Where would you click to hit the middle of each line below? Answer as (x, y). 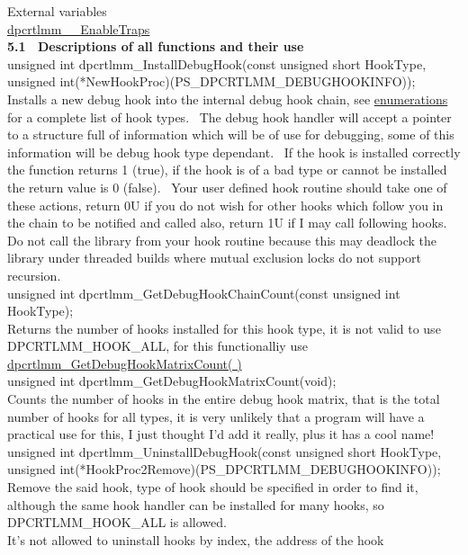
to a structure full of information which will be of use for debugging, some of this (231, 134)
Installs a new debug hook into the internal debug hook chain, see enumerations (228, 98)
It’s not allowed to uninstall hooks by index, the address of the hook (196, 539)
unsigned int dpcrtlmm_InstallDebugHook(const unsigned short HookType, (217, 63)
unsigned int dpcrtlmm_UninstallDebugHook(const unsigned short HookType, (225, 451)
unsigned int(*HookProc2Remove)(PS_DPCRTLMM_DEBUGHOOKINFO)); (224, 469)
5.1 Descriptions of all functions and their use (156, 46)
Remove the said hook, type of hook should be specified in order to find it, (213, 487)
